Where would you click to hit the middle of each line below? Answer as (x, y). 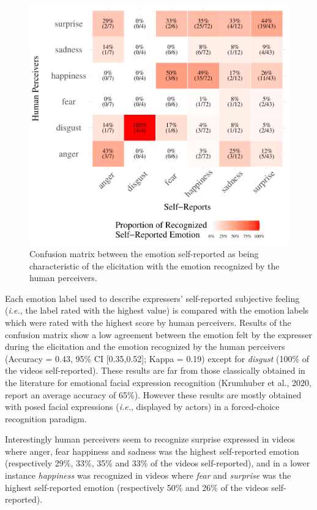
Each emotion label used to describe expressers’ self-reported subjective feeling (152, 298)
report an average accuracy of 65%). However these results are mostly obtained (153, 394)
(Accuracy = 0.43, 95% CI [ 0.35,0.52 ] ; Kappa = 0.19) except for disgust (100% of (157, 358)
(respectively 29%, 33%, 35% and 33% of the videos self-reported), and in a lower (158, 463)
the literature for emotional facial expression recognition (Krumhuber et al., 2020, (158, 382)
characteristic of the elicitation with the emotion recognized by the (155, 265)
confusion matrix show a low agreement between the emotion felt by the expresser (159, 334)
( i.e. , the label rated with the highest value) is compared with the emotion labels (157, 310)
